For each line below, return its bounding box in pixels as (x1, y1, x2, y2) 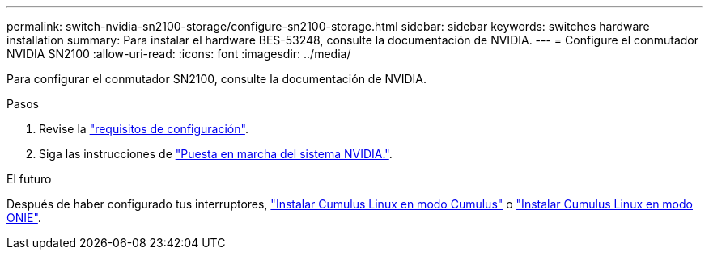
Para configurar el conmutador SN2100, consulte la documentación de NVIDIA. (6, 72, 427, 86)
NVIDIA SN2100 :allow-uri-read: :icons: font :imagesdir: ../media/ (6, 47, 351, 61)
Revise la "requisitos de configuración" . (39, 122, 248, 136)
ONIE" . (6, 211, 41, 225)
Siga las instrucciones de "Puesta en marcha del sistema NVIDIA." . (39, 147, 393, 161)
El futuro (6, 172, 52, 186)
